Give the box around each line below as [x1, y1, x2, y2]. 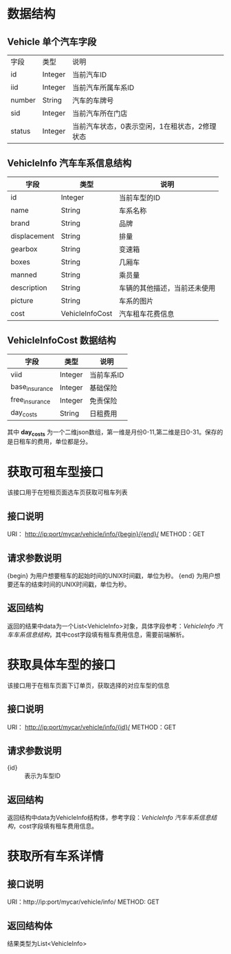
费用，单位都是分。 [36, 438, 91, 446]
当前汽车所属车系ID [71, 83, 135, 92]
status [10, 127, 31, 136]
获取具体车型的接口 [7, 657, 116, 672]
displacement [10, 231, 55, 241]
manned [10, 270, 38, 279]
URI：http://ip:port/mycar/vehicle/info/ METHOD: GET [7, 898, 159, 906]
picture [10, 295, 34, 305]
